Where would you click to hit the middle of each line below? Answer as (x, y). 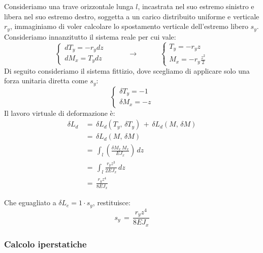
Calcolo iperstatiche (45, 244)
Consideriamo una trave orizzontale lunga (69, 6)
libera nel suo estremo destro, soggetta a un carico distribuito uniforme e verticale (132, 16)
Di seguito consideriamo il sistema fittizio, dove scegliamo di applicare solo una (127, 70)
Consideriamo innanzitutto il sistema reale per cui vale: (90, 36)
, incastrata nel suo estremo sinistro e (196, 6)
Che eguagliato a (30, 202)
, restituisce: (111, 202)
